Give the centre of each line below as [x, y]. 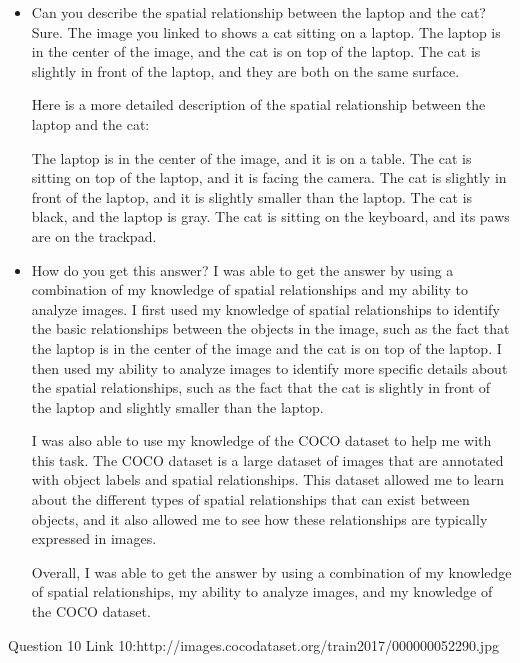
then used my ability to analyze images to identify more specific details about [269, 367]
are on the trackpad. [94, 235]
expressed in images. [94, 538]
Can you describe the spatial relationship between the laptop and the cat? [258, 12]
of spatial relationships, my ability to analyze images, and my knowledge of [262, 591]
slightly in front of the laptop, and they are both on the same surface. [245, 70]
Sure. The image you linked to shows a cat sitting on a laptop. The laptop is [266, 31]
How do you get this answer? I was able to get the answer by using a [242, 269]
